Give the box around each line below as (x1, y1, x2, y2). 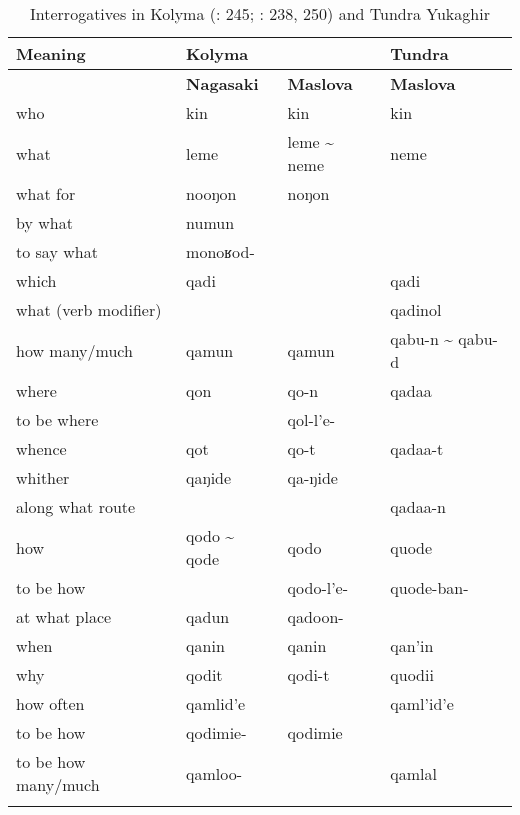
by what (16, 211, 73, 234)
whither (16, 466, 70, 489)
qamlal (390, 761, 437, 785)
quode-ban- (390, 576, 469, 599)
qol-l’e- (287, 408, 336, 431)
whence (16, 437, 67, 460)
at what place (16, 605, 112, 628)
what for (16, 182, 76, 205)
